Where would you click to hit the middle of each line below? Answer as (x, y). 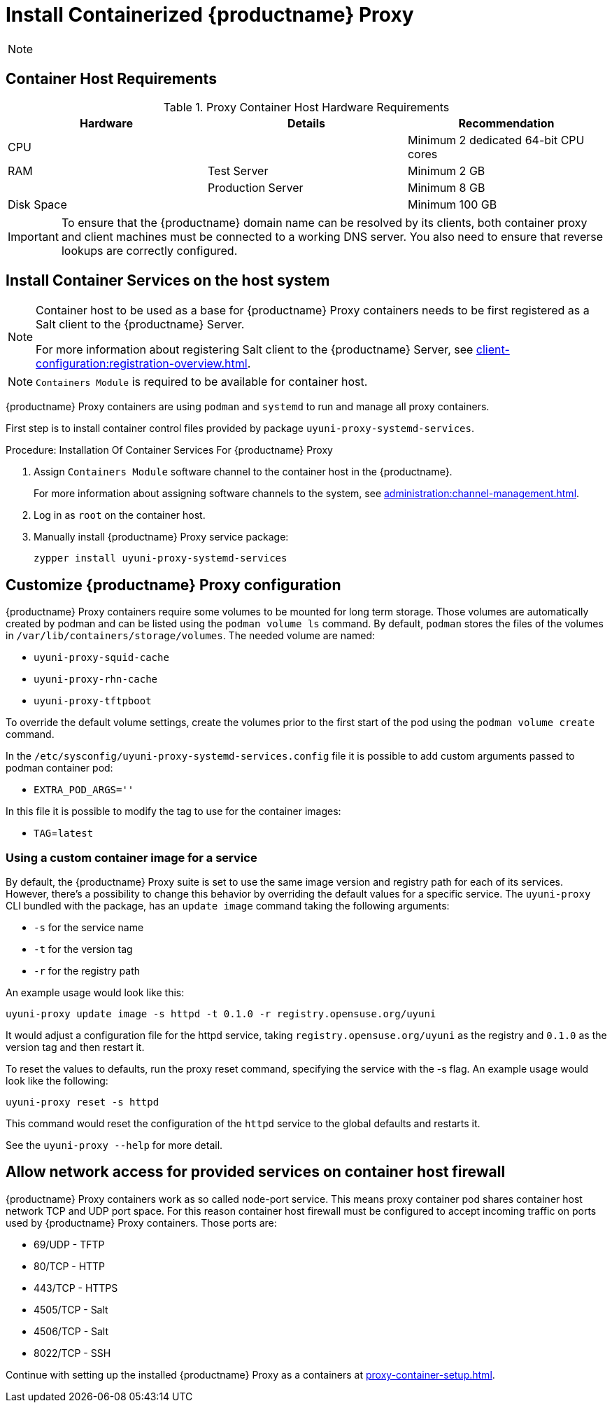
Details (306, 123)
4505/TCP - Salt (71, 1309)
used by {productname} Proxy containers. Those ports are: (141, 1222)
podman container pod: (59, 768)
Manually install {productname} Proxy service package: (161, 537)
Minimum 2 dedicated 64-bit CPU (496, 140)
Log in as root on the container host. (120, 515)
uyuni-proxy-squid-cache (101, 658)
